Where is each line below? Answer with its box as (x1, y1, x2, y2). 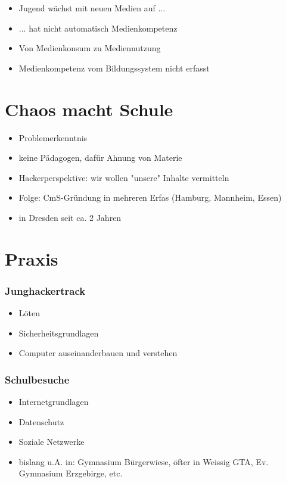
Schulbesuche (5, 372, 70, 387)
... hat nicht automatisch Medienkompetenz (18, 21, 178, 34)
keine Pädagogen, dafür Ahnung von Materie (18, 151, 182, 164)
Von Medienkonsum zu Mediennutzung (18, 42, 161, 54)
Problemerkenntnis (18, 131, 88, 144)
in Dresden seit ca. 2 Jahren (18, 211, 122, 223)
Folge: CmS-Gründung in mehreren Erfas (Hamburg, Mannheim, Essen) (18, 191, 282, 204)
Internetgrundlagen (18, 395, 89, 408)
